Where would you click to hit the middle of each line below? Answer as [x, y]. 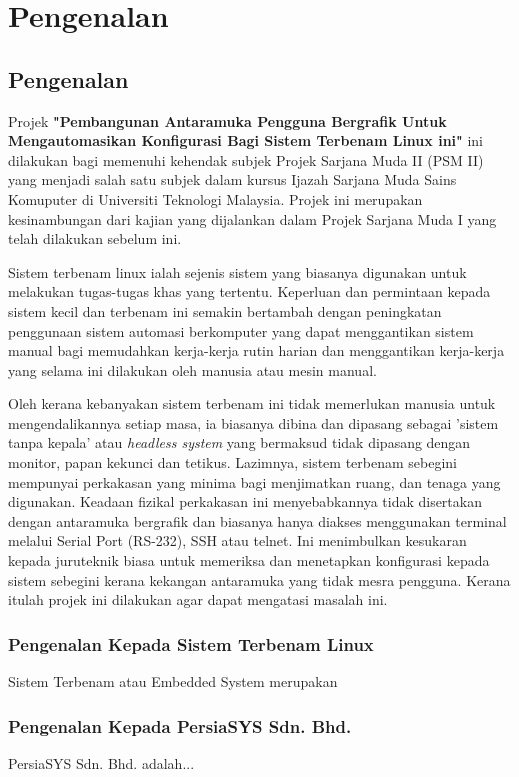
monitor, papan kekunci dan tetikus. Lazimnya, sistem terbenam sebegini [232, 462]
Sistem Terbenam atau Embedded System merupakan [173, 681]
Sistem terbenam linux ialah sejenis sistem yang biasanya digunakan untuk [237, 271]
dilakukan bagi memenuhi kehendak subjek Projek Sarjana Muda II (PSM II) [246, 159]
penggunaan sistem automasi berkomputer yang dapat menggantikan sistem [241, 330]
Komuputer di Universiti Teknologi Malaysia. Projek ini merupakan [215, 198]
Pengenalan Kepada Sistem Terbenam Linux [191, 643]
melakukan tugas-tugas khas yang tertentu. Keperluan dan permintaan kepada [249, 291]
